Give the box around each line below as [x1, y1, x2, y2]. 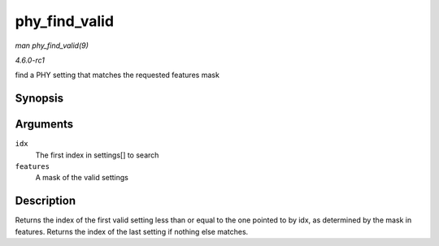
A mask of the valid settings [35, 173, 129, 183]
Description [15, 194, 76, 208]
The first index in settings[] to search [35, 150, 159, 160]
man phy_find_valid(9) [15, 41, 89, 50]
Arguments [15, 118, 74, 132]
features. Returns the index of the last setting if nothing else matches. [15, 227, 249, 236]
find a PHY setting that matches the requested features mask [15, 70, 219, 80]
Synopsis [15, 92, 64, 106]
